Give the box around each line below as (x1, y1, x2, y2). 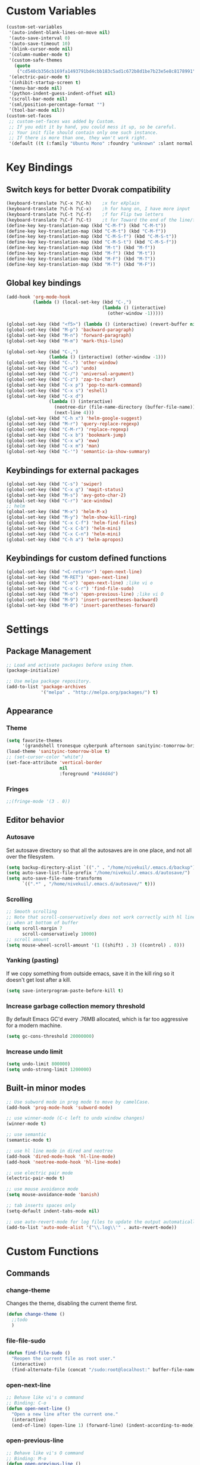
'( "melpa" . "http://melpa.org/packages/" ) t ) (40, 689, 159, 695)
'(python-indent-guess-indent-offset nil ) (8, 91, 116, 97)
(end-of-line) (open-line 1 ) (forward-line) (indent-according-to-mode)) (11, 1422, 198, 1429)
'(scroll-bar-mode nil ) (8, 96, 68, 102)
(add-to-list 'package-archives (6, 684, 86, 690)
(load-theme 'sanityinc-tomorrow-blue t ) (6, 749, 111, 755)
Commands (6, 1268, 51, 1279)
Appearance (6, 706, 54, 716)
